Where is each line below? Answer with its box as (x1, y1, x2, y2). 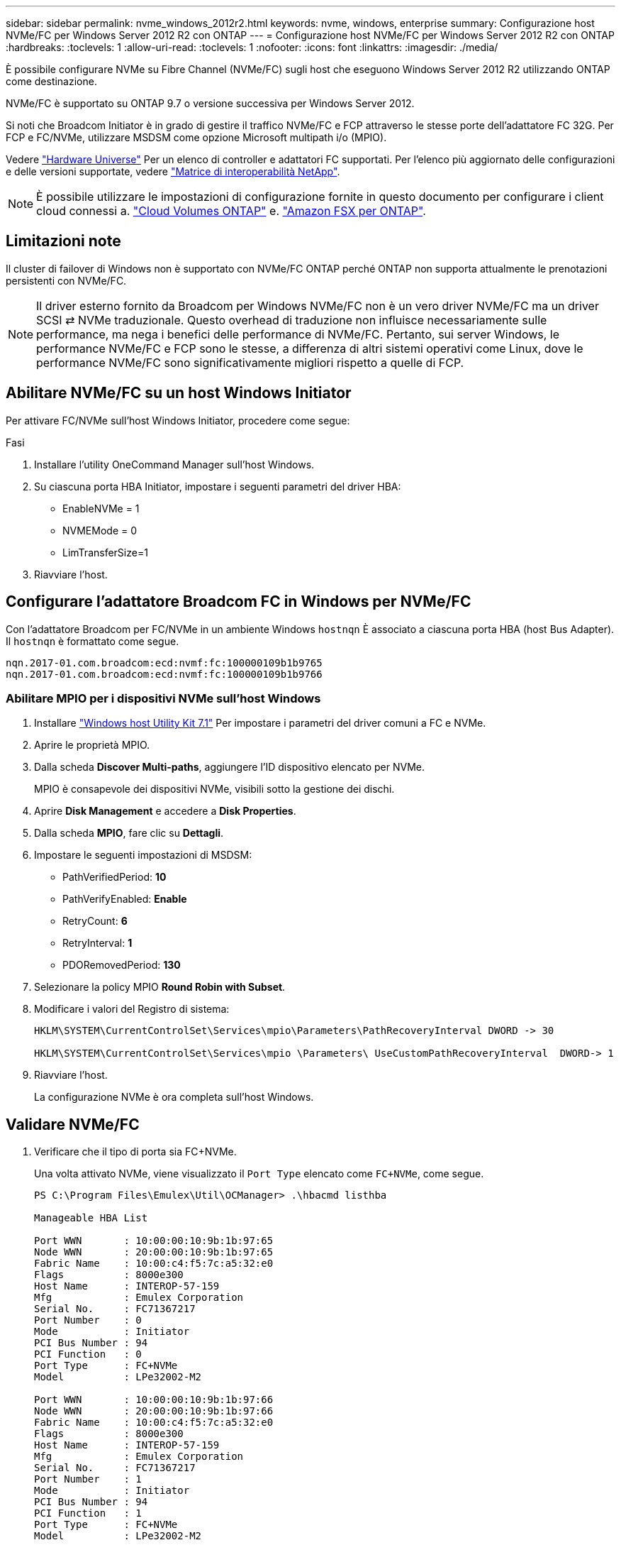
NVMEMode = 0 (62, 524, 138, 537)
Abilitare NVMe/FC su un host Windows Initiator (6, 384, 352, 402)
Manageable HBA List (34, 1212, 148, 1224)
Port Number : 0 (34, 1314, 142, 1326)
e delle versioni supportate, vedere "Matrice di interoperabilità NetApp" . (6, 165, 340, 177)
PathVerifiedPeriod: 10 (62, 871, 167, 884)
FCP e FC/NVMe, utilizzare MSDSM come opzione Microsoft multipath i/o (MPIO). (6, 131, 387, 143)
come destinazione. (6, 75, 97, 87)
